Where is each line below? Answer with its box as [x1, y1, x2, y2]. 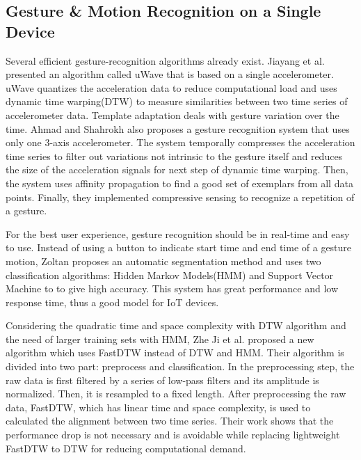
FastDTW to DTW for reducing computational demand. [6, 441, 246, 455]
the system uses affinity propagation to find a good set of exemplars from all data [6, 175, 353, 190]
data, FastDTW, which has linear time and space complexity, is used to [6, 399, 311, 414]
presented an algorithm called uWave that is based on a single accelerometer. [6, 67, 334, 81]
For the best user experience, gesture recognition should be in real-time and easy [6, 226, 350, 241]
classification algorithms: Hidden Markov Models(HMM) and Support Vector [6, 267, 334, 282]
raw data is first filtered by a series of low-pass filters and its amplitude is [6, 372, 319, 387]
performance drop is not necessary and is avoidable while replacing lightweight [6, 427, 340, 442]
